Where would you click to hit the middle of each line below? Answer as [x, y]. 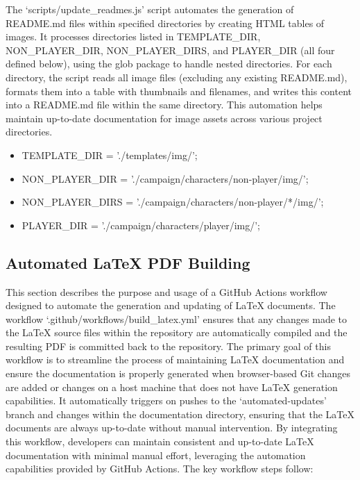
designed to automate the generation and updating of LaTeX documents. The [171, 305]
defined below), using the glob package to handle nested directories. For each [169, 64]
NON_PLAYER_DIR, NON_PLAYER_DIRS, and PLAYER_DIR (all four [170, 50]
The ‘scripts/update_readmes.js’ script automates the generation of [150, 9]
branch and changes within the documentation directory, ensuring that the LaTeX [180, 414]
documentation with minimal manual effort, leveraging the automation [156, 455]
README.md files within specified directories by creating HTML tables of [165, 23]
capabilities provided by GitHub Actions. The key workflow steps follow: [160, 469]
